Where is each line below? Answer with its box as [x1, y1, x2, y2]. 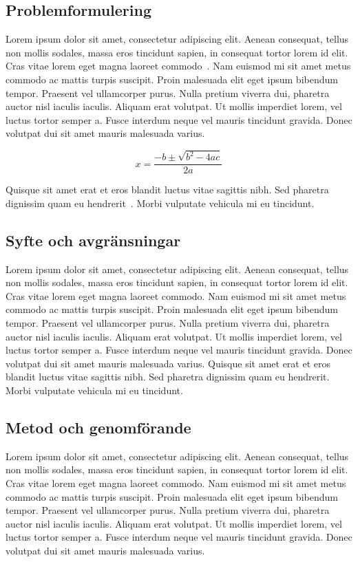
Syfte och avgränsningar [6, 229, 181, 250]
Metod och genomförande [6, 417, 191, 438]
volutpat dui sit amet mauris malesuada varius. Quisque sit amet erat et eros [6, 356, 330, 370]
